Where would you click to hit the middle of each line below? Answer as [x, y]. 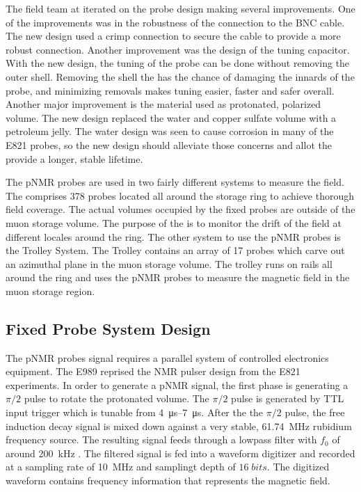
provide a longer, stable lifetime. [74, 158]
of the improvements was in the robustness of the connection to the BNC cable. [175, 22]
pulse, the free [315, 412]
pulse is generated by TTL [288, 398]
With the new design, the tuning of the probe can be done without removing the [178, 63]
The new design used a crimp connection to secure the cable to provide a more [173, 36]
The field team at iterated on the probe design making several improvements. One [180, 8]
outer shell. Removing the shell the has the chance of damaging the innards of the [180, 76]
